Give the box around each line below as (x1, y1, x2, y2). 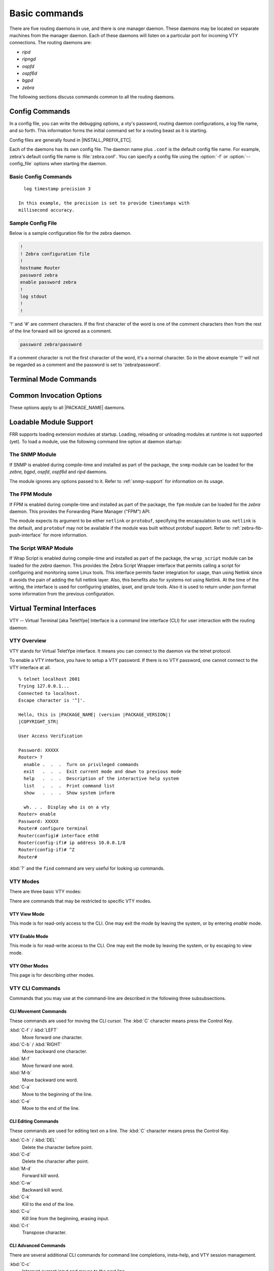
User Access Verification (18, 733, 83, 739)
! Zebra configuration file (20, 251, 90, 257)
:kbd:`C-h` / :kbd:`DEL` (9, 1137, 57, 1143)
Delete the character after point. (22, 1158, 89, 1164)
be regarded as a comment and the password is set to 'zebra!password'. (9, 361, 161, 368)
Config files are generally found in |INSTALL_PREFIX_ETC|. (9, 137, 132, 143)
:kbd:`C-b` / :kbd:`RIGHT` (9, 1041, 62, 1047)
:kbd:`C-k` (9, 1194, 31, 1200)
